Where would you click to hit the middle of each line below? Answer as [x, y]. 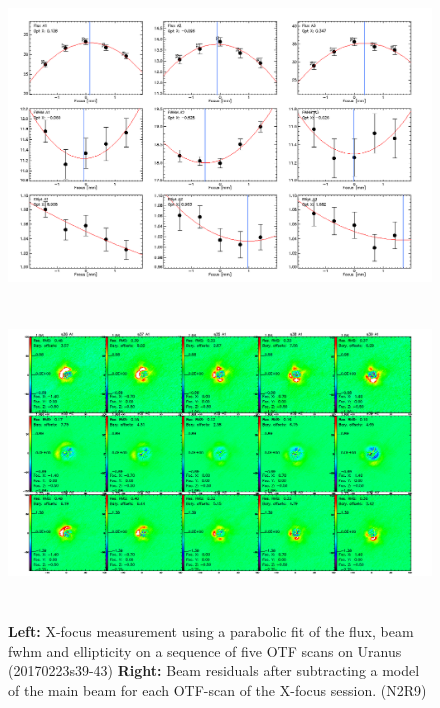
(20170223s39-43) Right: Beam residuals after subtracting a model [214, 670]
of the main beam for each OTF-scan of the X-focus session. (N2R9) [217, 689]
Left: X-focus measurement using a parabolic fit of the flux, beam [211, 630]
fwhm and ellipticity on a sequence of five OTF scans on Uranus [205, 650]
